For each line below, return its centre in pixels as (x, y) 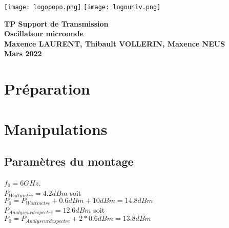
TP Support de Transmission (56, 23)
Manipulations (56, 129)
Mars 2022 (23, 53)
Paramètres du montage (69, 161)
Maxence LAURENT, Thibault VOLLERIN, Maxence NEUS (115, 43)
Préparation (47, 89)
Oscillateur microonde (44, 33)
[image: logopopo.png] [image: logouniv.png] (82, 7)
